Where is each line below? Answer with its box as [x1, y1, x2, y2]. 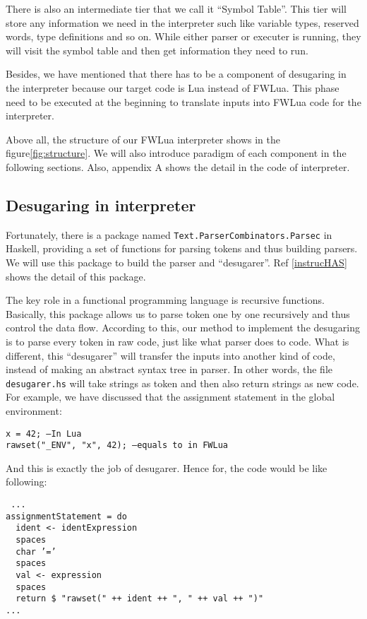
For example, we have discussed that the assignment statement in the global [6, 389, 335, 404]
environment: [6, 403, 62, 418]
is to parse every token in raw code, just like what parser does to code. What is [6, 334, 349, 348]
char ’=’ [16, 546, 56, 557]
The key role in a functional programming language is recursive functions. [6, 293, 325, 307]
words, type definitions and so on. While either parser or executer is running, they [6, 29, 361, 44]
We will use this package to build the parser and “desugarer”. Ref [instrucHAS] [6, 254, 347, 269]
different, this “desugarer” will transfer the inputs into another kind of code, [6, 348, 335, 362]
